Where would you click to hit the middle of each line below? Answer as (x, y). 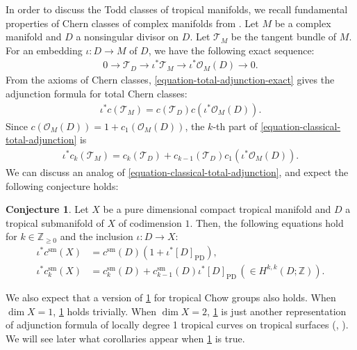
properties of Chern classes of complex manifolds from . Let (132, 23)
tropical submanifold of (55, 222)
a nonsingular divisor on (127, 37)
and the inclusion (97, 236)
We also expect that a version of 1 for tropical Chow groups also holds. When (171, 297)
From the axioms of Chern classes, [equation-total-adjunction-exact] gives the (170, 80)
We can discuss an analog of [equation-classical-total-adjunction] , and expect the (177, 172)
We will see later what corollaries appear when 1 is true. (125, 338)
